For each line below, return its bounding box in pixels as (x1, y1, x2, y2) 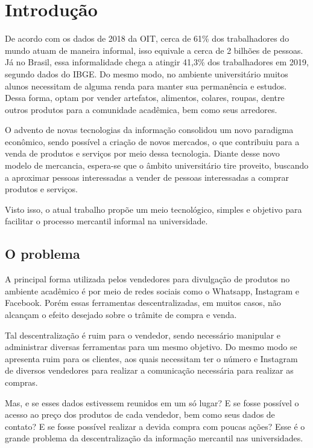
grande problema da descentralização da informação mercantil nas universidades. (5, 432, 303, 444)
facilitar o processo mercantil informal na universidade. (5, 215, 208, 227)
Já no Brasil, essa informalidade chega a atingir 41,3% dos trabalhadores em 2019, (5, 56, 309, 68)
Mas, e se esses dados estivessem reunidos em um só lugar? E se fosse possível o (5, 396, 299, 409)
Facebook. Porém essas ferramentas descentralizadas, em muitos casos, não (5, 296, 281, 309)
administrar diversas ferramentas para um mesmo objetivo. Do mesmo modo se (5, 340, 297, 353)
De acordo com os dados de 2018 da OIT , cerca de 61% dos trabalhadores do (5, 32, 289, 45)
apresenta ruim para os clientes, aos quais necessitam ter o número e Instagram (5, 352, 298, 365)
